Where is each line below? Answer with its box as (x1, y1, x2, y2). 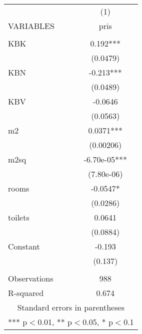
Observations (8, 272, 53, 284)
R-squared (8, 287, 44, 298)
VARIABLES (8, 20, 54, 31)
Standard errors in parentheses (17, 301, 124, 313)
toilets (8, 211, 29, 223)
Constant (8, 240, 40, 252)
